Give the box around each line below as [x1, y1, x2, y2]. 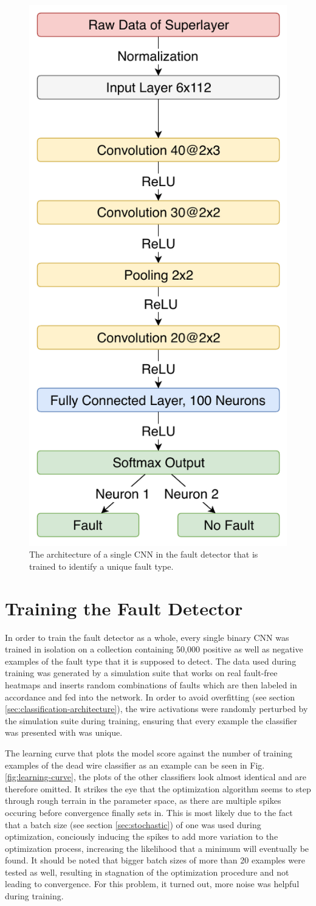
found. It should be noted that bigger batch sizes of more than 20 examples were [5, 854, 305, 866]
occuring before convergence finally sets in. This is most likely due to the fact [5, 806, 293, 818]
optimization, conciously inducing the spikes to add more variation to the [5, 830, 278, 843]
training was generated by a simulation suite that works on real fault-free [5, 666, 278, 679]
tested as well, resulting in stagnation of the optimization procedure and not [5, 865, 289, 878]
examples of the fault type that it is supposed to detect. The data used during [5, 654, 297, 667]
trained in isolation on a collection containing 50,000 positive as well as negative [5, 643, 303, 655]
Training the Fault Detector [5, 595, 243, 620]
